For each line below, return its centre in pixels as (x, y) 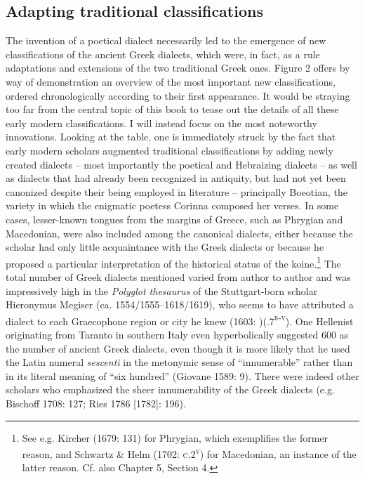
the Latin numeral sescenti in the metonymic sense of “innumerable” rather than (179, 362)
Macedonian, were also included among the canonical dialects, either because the (179, 233)
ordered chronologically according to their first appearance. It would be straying (178, 95)
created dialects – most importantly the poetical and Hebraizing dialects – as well (181, 164)
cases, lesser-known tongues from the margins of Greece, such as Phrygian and (174, 219)
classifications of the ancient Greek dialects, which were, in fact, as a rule (163, 54)
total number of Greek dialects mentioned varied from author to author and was (178, 276)
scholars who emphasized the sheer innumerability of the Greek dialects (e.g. (170, 389)
